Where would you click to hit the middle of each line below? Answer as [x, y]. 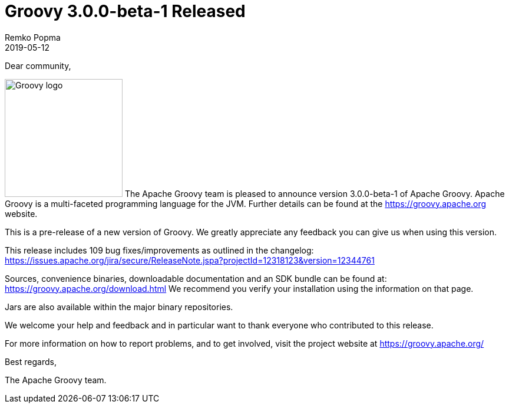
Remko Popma [33, 37]
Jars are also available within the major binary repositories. [119, 307]
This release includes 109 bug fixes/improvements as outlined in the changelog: [159, 250]
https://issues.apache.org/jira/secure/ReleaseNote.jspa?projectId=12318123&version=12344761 [190, 260]
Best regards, [31, 361]
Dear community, [38, 65]
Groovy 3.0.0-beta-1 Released [125, 11]
